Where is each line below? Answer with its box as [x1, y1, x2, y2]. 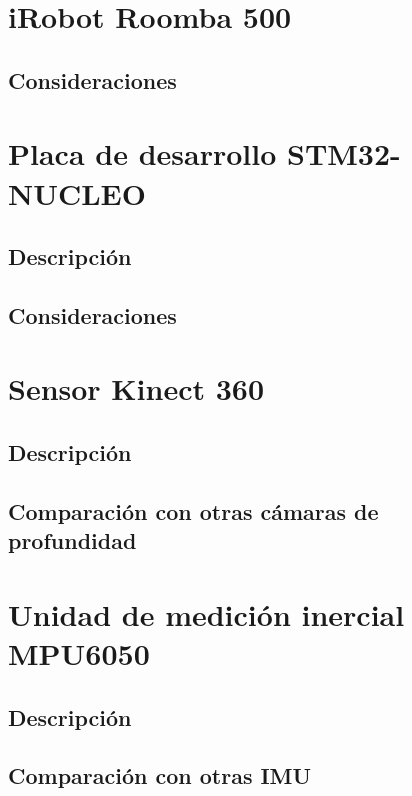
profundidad [8, 525, 137, 556]
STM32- [286, 133, 401, 174]
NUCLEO [8, 172, 146, 213]
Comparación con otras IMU [8, 760, 312, 791]
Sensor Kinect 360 [8, 368, 265, 409]
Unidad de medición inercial [8, 593, 405, 634]
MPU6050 [8, 632, 150, 673]
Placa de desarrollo [8, 133, 277, 174]
